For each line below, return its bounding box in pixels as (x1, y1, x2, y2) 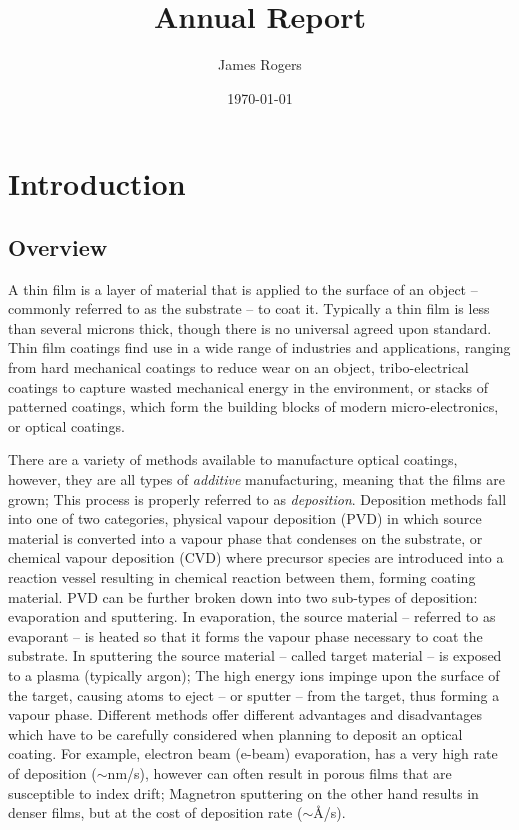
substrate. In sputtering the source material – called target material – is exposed (8, 645, 502, 666)
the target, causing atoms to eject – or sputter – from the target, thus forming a (8, 684, 500, 705)
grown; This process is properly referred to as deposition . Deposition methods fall (8, 488, 507, 509)
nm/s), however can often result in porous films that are (107, 762, 452, 783)
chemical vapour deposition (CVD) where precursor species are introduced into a (8, 547, 504, 568)
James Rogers (218, 54, 302, 75)
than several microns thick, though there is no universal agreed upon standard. (8, 317, 492, 338)
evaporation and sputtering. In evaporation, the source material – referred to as (8, 606, 496, 627)
